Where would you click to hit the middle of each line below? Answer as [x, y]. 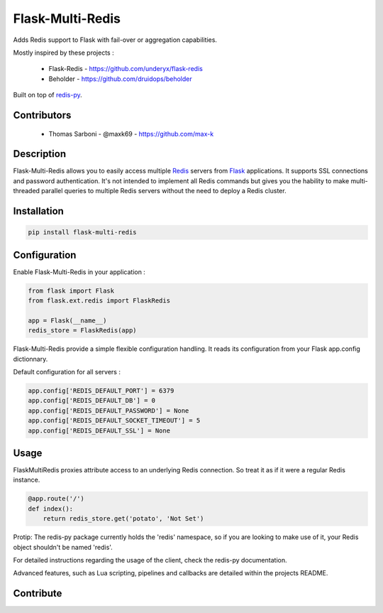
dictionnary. [30, 359]
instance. [27, 480]
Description [40, 154]
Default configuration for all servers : [67, 372]
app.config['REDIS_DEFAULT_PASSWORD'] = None [109, 411]
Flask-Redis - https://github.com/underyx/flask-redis [126, 69]
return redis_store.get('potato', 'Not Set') [123, 519]
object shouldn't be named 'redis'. [63, 547]
